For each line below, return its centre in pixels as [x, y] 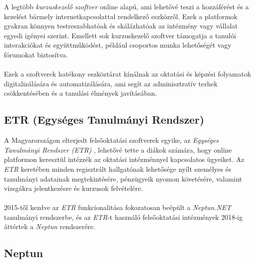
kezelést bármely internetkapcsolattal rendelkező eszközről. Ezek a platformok [121, 16]
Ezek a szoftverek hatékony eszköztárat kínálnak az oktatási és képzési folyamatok [127, 74]
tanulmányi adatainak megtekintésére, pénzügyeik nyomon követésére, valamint [123, 178]
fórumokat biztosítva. [36, 54]
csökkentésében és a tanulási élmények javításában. [80, 93]
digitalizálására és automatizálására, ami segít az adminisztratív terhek [111, 83]
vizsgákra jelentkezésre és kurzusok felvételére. [74, 188]
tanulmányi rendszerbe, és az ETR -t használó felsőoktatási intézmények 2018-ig [123, 217]
